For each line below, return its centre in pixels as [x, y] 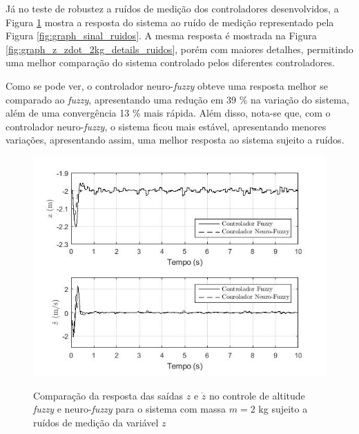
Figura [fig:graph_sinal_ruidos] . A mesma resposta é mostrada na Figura [161, 36]
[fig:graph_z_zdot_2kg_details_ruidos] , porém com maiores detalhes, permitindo [179, 49]
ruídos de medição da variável [96, 422]
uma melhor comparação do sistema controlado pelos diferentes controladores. [170, 62]
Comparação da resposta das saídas [108, 395]
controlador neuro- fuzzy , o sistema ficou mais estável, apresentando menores [166, 126]
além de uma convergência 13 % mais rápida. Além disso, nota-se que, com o [168, 113]
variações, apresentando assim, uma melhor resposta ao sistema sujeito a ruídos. [175, 140]
